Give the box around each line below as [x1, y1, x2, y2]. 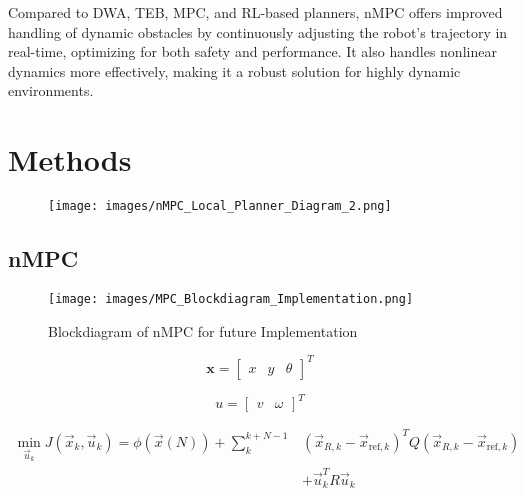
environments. [8, 80, 94, 101]
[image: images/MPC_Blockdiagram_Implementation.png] [48, 291, 414, 306]
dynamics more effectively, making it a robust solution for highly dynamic [8, 60, 461, 81]
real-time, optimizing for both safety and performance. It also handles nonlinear [8, 41, 497, 62]
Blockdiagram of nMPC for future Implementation [48, 320, 358, 341]
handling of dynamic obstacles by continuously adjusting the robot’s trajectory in [8, 21, 508, 42]
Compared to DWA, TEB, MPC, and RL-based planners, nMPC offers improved [8, 2, 503, 22]
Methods [8, 139, 132, 180]
